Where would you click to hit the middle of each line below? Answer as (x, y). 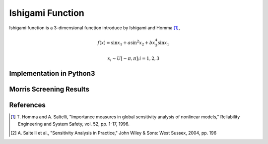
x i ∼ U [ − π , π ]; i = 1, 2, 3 (134, 59)
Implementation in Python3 (52, 73)
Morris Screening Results (49, 89)
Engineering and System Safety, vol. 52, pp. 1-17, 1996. (74, 124)
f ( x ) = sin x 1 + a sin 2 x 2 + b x (127, 43)
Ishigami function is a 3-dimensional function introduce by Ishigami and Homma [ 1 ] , (95, 28)
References (27, 105)
